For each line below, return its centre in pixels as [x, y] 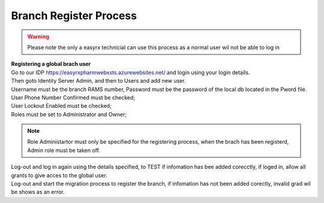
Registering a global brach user [51, 64]
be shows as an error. [38, 192]
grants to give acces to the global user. [59, 175]
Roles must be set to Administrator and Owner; [69, 114]
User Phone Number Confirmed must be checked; [73, 97]
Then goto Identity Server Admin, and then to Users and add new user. [98, 81]
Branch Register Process [74, 16]
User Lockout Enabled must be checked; [61, 106]
